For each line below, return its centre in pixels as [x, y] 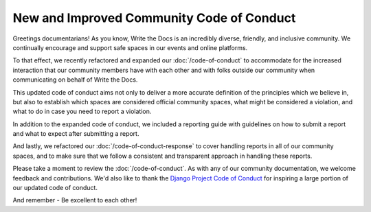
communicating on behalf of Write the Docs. [75, 80]
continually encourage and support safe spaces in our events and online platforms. [130, 47]
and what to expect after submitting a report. [76, 134]
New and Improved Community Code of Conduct [154, 18]
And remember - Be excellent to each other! [75, 200]
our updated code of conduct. [55, 188]
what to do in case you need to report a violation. [82, 111]
